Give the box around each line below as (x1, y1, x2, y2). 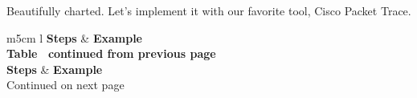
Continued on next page (6, 76, 125, 93)
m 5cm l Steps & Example (6, 29, 143, 46)
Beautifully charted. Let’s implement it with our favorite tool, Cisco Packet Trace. (6, 2, 411, 18)
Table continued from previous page (6, 45, 216, 62)
